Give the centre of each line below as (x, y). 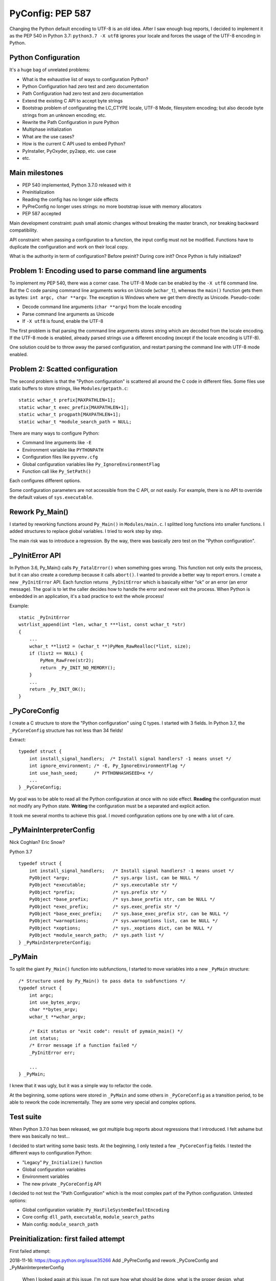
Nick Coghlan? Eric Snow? (37, 842)
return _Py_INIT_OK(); (57, 689)
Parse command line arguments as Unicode (68, 314)
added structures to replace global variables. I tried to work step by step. (86, 531)
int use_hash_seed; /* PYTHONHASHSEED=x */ (91, 773)
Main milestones (37, 172)
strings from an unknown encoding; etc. (64, 115)
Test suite (26, 1117)
